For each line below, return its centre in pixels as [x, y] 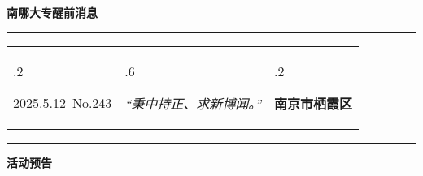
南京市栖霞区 [314, 103]
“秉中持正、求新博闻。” [193, 103]
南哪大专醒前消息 [52, 12]
